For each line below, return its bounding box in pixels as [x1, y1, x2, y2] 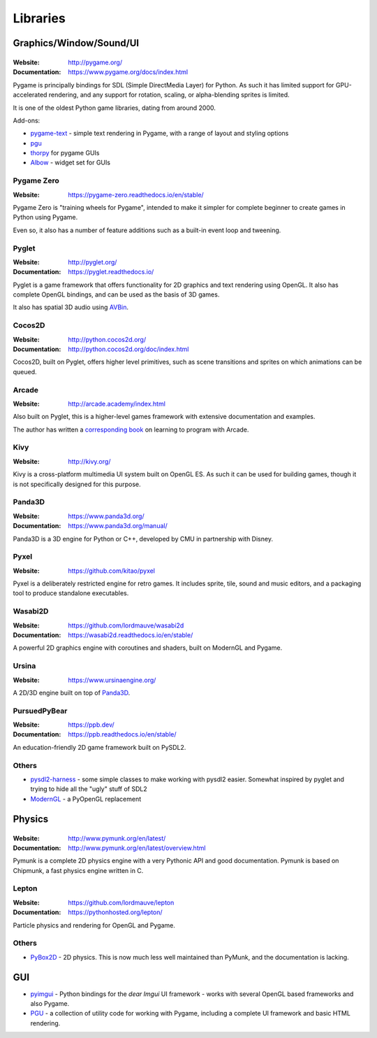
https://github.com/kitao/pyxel [68, 567, 156, 575]
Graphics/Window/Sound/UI [13, 37, 140, 49]
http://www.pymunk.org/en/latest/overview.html [68, 844, 206, 852]
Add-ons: [13, 116, 40, 125]
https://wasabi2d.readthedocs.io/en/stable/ [68, 631, 193, 639]
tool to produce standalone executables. [13, 589, 129, 597]
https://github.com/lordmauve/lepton [68, 898, 175, 907]
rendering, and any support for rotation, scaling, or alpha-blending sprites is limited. [48, 91, 290, 99]
